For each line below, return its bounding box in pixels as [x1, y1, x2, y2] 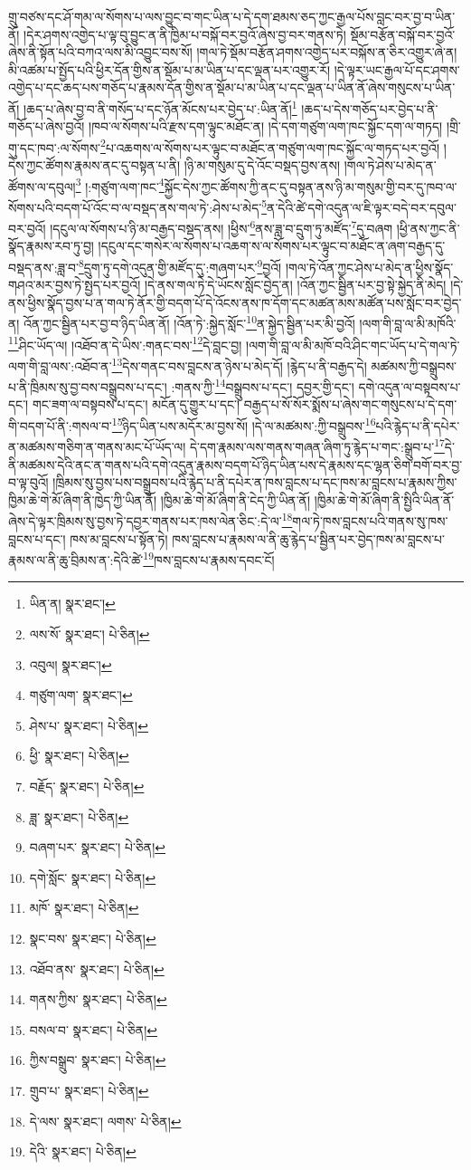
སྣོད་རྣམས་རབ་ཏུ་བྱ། [8, 236, 94, 255]
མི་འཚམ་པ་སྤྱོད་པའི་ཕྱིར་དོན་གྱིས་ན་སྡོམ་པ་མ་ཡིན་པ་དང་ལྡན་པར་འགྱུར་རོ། [8, 60, 331, 79]
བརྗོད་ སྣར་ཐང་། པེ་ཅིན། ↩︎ [29, 776, 145, 795]
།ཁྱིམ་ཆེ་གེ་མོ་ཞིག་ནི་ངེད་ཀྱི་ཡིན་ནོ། [160, 490, 311, 509]
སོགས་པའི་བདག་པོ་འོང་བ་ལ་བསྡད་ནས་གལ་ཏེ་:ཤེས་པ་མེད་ [8, 197, 262, 216]
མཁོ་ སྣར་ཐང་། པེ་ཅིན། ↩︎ [29, 898, 139, 917]
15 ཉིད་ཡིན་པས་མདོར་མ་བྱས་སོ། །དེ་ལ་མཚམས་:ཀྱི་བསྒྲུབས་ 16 [111, 414, 376, 435]
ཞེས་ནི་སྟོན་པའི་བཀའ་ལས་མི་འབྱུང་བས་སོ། [8, 43, 193, 62]
